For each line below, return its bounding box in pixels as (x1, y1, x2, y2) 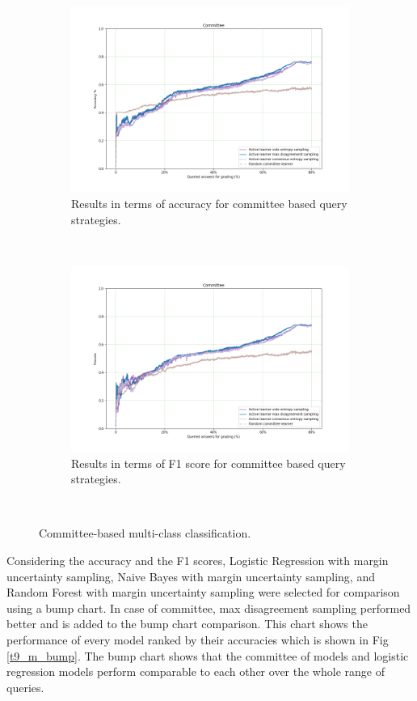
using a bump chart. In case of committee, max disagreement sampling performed (6, 599, 411, 616)
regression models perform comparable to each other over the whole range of (6, 663, 385, 680)
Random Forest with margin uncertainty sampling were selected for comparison (6, 584, 400, 601)
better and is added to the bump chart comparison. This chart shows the (6, 615, 368, 632)
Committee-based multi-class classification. (39, 525, 251, 542)
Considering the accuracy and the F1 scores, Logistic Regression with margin (6, 552, 389, 568)
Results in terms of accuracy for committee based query (71, 194, 347, 211)
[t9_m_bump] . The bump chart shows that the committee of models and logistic (6, 647, 409, 664)
